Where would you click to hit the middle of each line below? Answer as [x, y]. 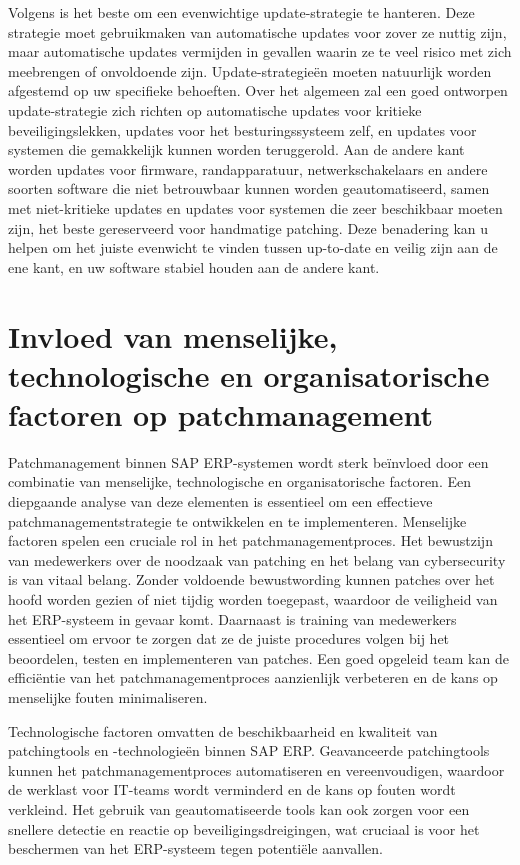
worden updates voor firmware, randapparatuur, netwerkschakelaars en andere [248, 168]
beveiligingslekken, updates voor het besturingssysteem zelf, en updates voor [242, 129]
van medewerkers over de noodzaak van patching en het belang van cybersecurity [257, 559]
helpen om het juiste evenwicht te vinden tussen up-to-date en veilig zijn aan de [253, 247]
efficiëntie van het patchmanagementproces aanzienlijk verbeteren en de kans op [253, 677]
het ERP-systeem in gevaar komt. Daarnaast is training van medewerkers [232, 618]
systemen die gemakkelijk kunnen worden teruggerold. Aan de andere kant [236, 149]
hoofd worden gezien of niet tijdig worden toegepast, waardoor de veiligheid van [253, 598]
